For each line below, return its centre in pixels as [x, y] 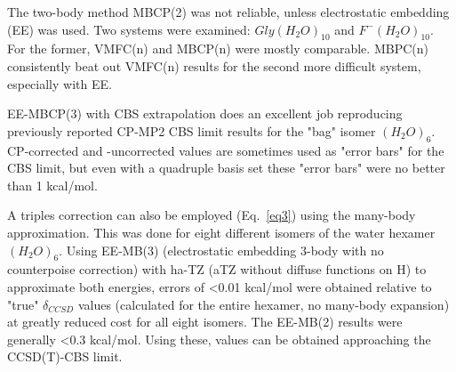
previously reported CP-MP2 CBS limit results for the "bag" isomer [192, 130]
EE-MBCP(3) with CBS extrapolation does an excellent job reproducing [205, 113]
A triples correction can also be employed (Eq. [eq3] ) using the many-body [212, 215]
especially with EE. [60, 83]
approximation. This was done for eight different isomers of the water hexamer [221, 232]
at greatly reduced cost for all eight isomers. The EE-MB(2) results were [205, 322]
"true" [23, 304]
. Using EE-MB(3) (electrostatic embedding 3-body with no [221, 250]
